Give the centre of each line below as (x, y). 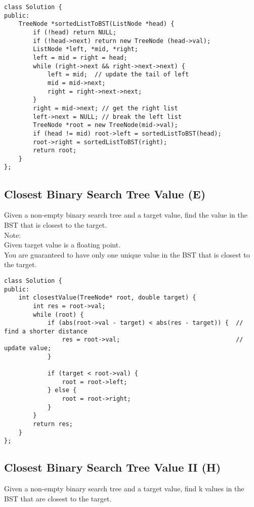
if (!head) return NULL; (75, 32)
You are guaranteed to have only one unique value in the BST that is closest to (127, 254)
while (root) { (58, 314)
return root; (55, 151)
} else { (62, 390)
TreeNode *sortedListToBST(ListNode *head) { (96, 24)
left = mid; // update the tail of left (118, 75)
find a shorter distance (46, 331)
